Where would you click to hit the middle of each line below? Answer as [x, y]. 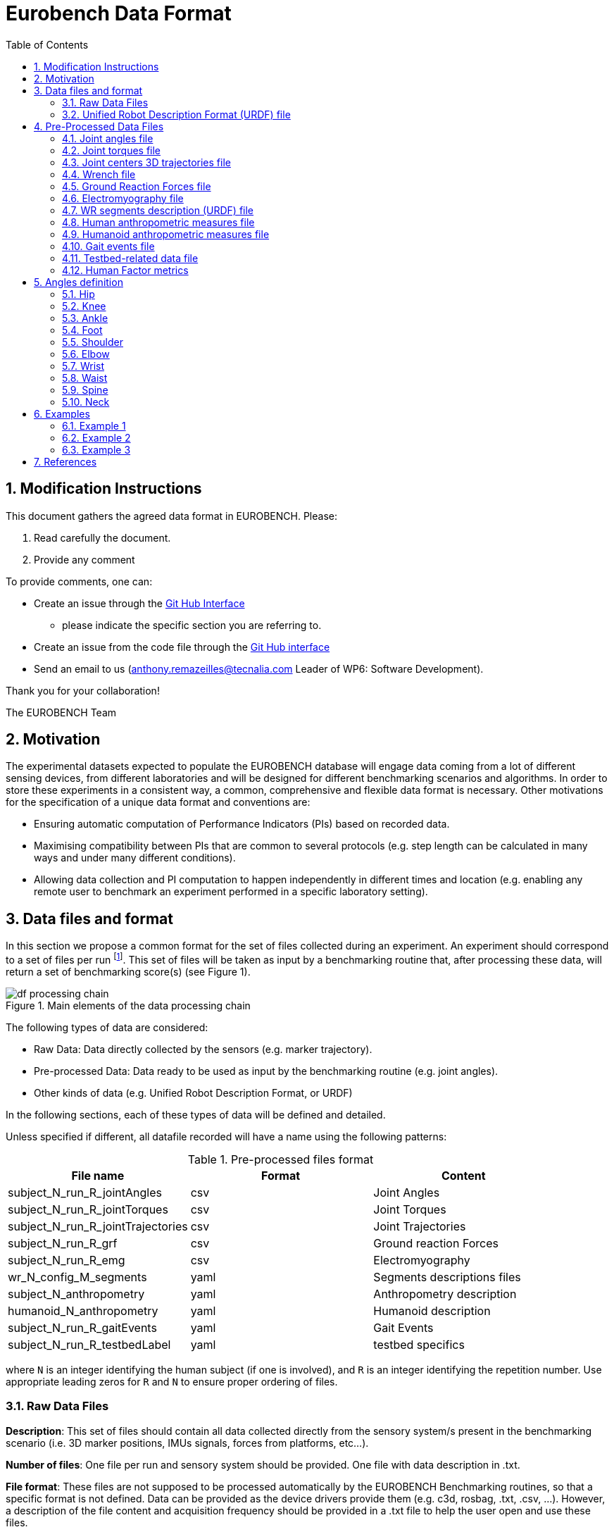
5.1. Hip [79, 294]
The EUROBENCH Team [61, 712]
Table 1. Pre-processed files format [281, 1159]
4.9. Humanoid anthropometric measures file [166, 234]
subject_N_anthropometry [76, 1294]
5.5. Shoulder [93, 342]
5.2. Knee [84, 306]
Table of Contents [47, 44]
